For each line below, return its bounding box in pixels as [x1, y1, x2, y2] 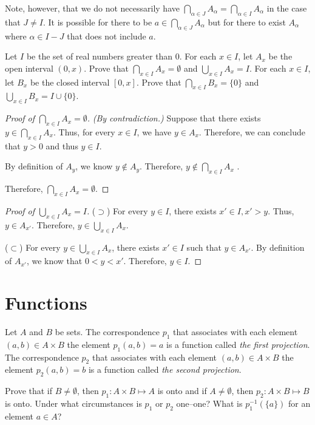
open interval [5, 61, 53, 74]
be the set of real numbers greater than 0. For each [26, 50, 217, 63]
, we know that [26, 254, 83, 267]
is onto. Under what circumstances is [5, 397, 142, 410]
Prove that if [5, 384, 53, 397]
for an [288, 397, 311, 410]
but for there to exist [208, 15, 286, 28]
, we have [137, 125, 172, 138]
